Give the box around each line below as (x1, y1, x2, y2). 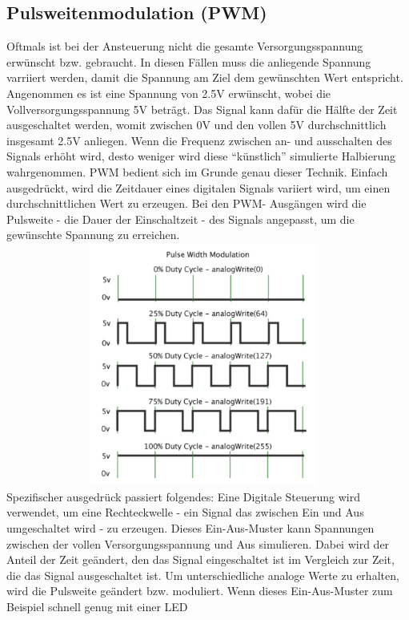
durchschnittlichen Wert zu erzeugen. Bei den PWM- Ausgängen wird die (6, 195, 367, 212)
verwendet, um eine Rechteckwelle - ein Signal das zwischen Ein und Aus (6, 504, 364, 521)
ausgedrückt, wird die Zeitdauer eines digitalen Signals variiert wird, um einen (6, 179, 391, 196)
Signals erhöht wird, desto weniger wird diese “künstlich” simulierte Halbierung (6, 148, 395, 164)
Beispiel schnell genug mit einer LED (6, 598, 188, 615)
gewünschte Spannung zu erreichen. (6, 226, 180, 243)
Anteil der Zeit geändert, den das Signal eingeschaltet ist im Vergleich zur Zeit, (6, 551, 395, 568)
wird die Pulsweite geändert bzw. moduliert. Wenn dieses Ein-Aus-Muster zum (6, 582, 393, 599)
